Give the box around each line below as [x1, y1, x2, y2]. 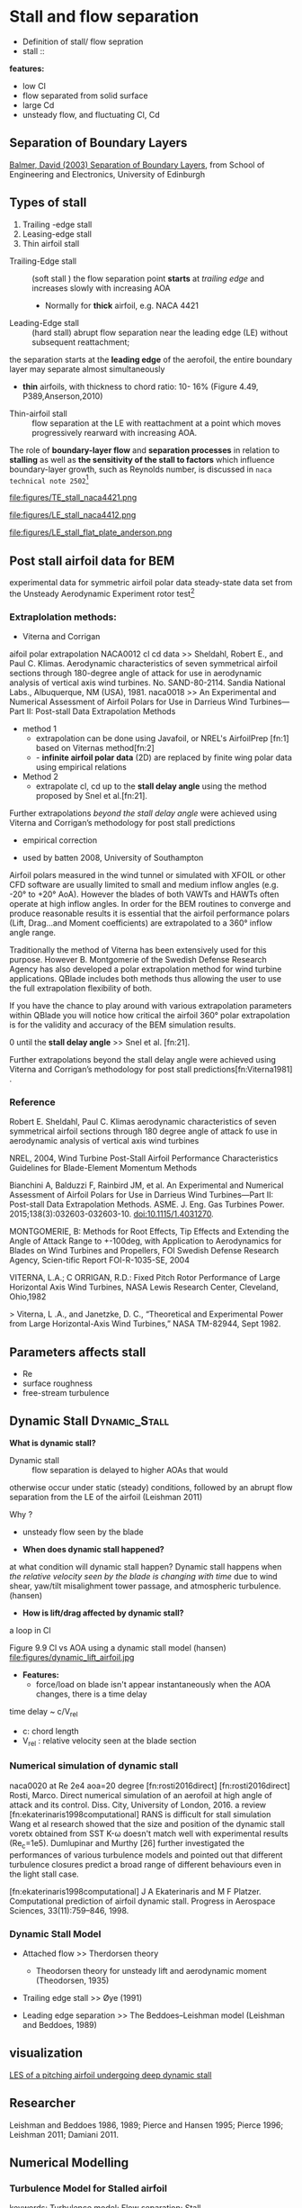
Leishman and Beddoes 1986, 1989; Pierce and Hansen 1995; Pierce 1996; [9, 2119, 284, 2131]
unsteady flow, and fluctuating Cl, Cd [22, 109, 160, 120]
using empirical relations [35, 761, 128, 772]
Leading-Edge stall [9, 317, 79, 328]
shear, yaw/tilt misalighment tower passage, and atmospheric [9, 1580, 237, 1591]
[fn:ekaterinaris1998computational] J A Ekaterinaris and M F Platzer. [9, 1886, 262, 1896]
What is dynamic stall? [9, 1437, 96, 1448]
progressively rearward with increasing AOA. [31, 427, 198, 438]
